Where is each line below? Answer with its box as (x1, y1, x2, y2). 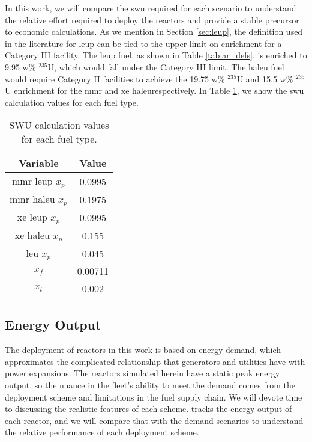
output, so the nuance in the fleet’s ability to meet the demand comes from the (5, 379, 296, 391)
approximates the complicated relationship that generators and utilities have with (5, 355, 305, 367)
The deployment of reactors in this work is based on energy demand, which (5, 343, 281, 356)
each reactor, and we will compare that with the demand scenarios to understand (5, 414, 304, 426)
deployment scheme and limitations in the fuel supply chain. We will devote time (5, 390, 302, 403)
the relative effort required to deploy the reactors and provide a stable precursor (5, 13, 299, 26)
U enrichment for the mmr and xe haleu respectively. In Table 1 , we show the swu (5, 84, 304, 97)
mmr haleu (10, 192, 55, 206)
